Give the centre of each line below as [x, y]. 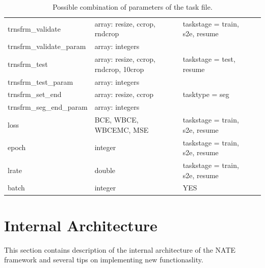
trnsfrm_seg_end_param [48, 107]
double [105, 170]
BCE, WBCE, [116, 120]
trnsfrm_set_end [35, 94]
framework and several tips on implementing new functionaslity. [104, 260]
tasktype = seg [206, 94]
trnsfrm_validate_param [47, 46]
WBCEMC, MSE [122, 129]
